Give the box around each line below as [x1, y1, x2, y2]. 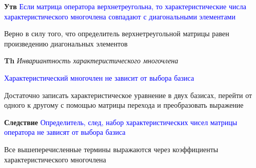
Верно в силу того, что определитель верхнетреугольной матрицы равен [4, 28, 229, 39]
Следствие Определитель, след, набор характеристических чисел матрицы [4, 116, 238, 127]
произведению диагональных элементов [4, 38, 128, 49]
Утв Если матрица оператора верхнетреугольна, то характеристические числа [4, 1, 246, 11]
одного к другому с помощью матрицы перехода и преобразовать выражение [4, 100, 244, 110]
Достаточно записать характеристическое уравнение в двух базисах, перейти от [4, 89, 252, 100]
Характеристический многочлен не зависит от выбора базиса [4, 72, 194, 83]
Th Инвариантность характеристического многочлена [4, 55, 179, 66]
